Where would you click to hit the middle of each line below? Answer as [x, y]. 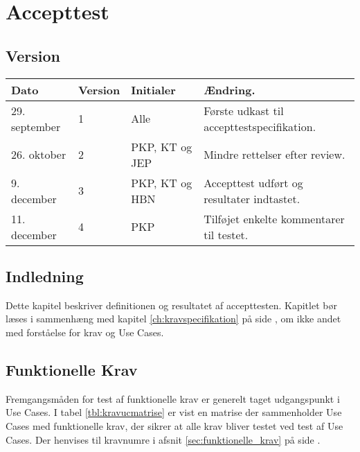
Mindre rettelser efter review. [274, 155]
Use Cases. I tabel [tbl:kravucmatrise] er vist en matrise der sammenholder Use [174, 412]
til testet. [226, 234]
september [36, 126]
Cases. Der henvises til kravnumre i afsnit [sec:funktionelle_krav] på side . [163, 439]
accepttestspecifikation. [260, 126]
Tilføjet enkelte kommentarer [274, 218]
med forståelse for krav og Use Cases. [85, 332]
